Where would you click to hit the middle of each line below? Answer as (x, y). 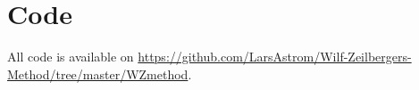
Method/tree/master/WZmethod (98, 74)
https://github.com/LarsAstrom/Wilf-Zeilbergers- (275, 57)
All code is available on (71, 57)
